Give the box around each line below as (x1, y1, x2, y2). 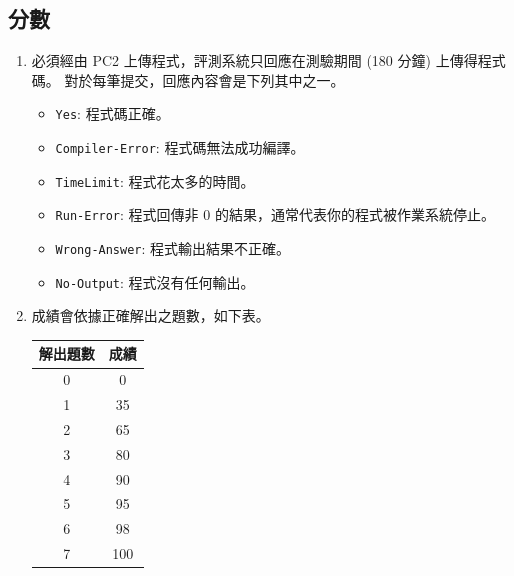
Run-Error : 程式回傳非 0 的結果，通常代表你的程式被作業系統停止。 (55, 204, 495, 225)
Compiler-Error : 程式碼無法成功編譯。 (55, 137, 305, 158)
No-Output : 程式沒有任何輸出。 (55, 271, 255, 292)
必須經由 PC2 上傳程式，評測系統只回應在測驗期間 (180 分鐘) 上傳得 (31, 50, 478, 71)
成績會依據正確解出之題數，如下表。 (31, 305, 270, 326)
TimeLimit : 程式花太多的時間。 (55, 170, 255, 191)
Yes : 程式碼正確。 (55, 103, 170, 124)
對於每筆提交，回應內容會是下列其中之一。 (64, 69, 345, 90)
